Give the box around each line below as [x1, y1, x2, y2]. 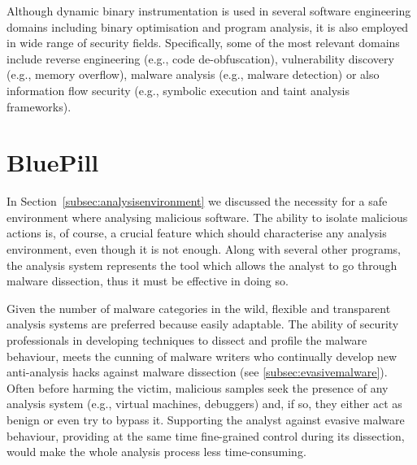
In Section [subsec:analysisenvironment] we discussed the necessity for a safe [7, 193, 388, 210]
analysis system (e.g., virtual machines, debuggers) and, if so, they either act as [7, 395, 402, 412]
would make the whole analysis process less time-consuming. [7, 443, 306, 460]
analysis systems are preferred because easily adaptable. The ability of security [7, 315, 399, 332]
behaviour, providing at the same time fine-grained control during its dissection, [7, 427, 405, 444]
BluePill [7, 146, 99, 179]
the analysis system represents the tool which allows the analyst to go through [7, 256, 397, 273]
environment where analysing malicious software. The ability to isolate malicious [7, 208, 408, 225]
